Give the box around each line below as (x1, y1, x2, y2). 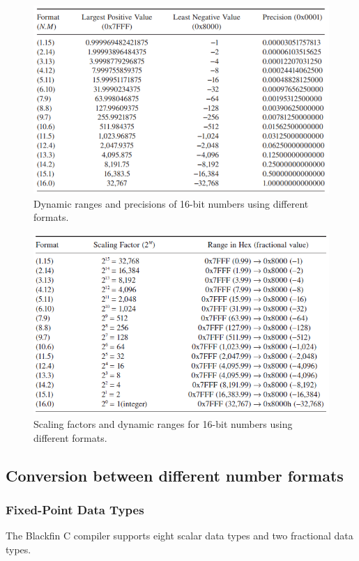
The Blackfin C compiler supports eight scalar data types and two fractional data (6, 528, 353, 543)
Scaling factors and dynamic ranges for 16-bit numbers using (33, 417, 293, 431)
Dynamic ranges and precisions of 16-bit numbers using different (33, 196, 309, 210)
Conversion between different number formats (6, 464, 344, 486)
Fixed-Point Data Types (6, 500, 144, 518)
